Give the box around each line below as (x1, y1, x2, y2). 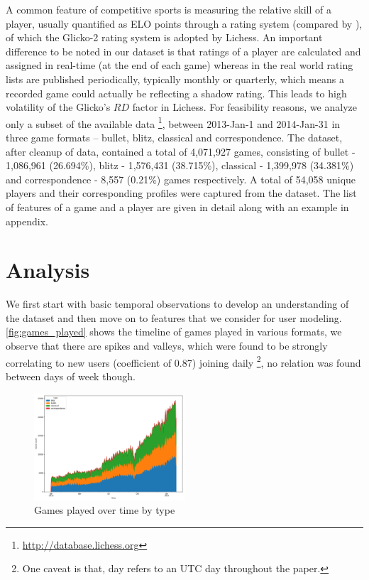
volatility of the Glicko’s (6, 100, 111, 114)
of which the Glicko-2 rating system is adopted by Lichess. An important (6, 30, 323, 45)
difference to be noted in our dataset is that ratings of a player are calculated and (6, 43, 361, 58)
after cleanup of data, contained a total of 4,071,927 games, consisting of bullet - (6, 144, 356, 159)
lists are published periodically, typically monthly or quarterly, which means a (6, 71, 344, 86)
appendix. (6, 213, 48, 228)
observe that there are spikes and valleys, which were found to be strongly (6, 338, 328, 353)
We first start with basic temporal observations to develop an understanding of (6, 296, 349, 311)
